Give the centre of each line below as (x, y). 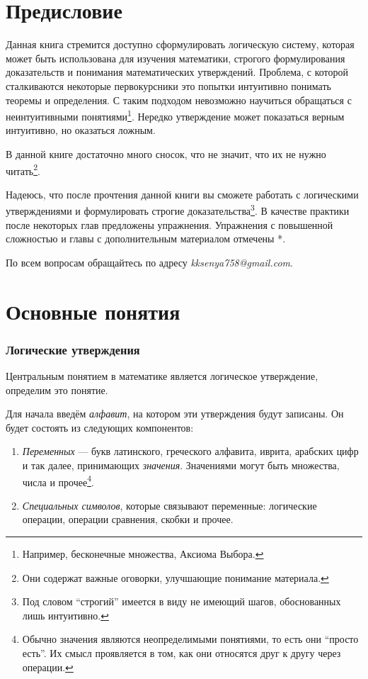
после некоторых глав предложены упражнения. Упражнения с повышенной (169, 224)
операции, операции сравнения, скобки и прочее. (128, 519)
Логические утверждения (73, 349)
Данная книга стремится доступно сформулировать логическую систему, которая (180, 44)
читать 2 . (23, 169)
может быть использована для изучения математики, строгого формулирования (176, 58)
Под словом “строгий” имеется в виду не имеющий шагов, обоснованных (182, 601)
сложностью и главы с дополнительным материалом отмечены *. (146, 239)
